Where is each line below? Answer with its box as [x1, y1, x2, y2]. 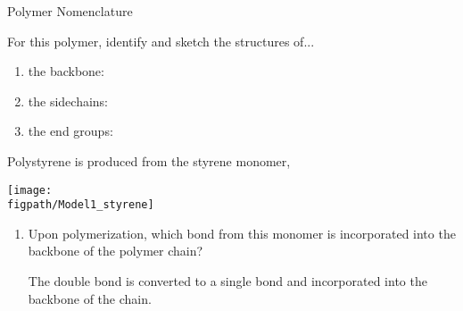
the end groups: [28, 122, 113, 140]
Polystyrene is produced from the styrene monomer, [7, 151, 291, 170]
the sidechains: [28, 91, 109, 110]
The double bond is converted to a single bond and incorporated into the [28, 272, 427, 290]
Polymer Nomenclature [7, 2, 133, 20]
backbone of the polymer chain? [28, 241, 203, 260]
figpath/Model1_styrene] [7, 198, 154, 212]
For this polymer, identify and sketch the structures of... [7, 31, 315, 50]
